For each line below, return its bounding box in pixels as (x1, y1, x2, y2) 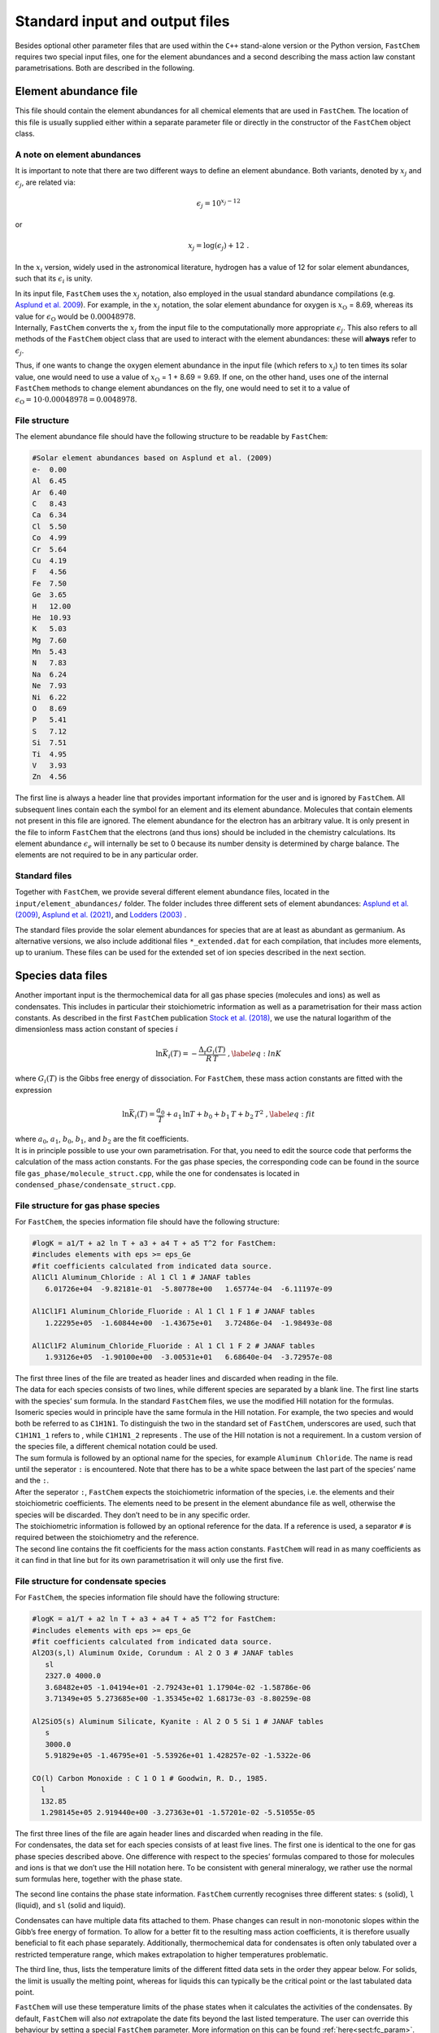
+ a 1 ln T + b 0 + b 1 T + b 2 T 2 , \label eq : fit (165, 1108, 315, 1121)
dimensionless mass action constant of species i (15, 1025, 179, 1034)
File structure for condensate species (15, 1575, 167, 1587)
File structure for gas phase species (15, 1199, 160, 1211)
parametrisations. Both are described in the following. (15, 63, 195, 73)
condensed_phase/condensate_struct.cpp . (15, 1179, 176, 1189)
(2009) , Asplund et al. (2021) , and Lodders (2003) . (15, 910, 187, 920)
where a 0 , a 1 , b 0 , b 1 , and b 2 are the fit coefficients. (15, 1134, 189, 1146)
